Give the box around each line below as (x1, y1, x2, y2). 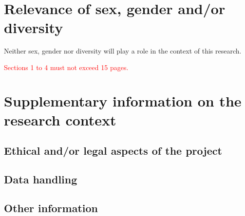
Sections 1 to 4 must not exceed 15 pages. (4, 62, 129, 72)
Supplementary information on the (4, 90, 242, 110)
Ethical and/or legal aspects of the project (4, 143, 222, 158)
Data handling (4, 172, 77, 187)
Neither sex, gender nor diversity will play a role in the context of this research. (4, 46, 242, 56)
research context (4, 109, 116, 129)
